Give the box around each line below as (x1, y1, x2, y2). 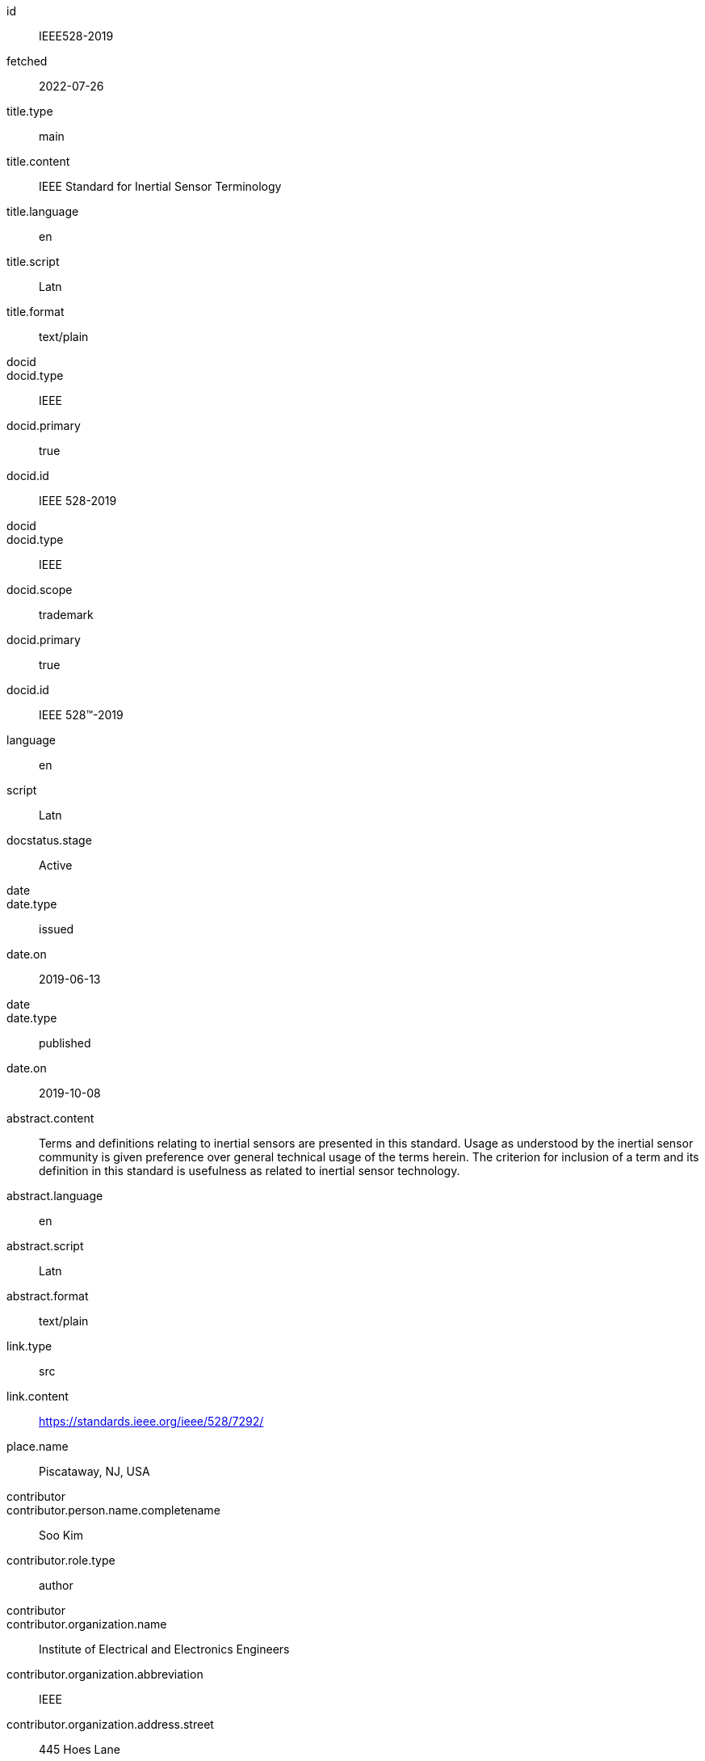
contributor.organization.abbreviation (6, 1667, 204, 1681)
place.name (6, 1439, 69, 1453)
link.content (6, 1389, 69, 1403)
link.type (6, 1339, 52, 1353)
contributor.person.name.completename (6, 1503, 220, 1517)
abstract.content (6, 1111, 94, 1125)
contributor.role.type (6, 1553, 115, 1567)
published (39, 1036, 91, 1050)
